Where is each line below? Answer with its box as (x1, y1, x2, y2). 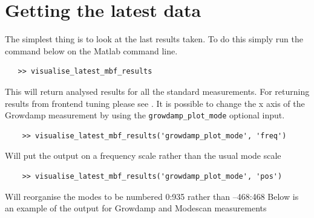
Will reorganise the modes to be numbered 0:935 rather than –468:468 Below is (5, 190, 299, 202)
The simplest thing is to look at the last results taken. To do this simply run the (5, 33, 304, 45)
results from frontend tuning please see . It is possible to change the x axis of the (5, 97, 305, 109)
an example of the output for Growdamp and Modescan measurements (5, 202, 267, 214)
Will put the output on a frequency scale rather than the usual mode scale (5, 149, 281, 162)
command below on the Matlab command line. (5, 44, 178, 57)
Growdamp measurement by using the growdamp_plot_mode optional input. (5, 109, 285, 121)
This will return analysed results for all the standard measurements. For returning (5, 85, 310, 97)
